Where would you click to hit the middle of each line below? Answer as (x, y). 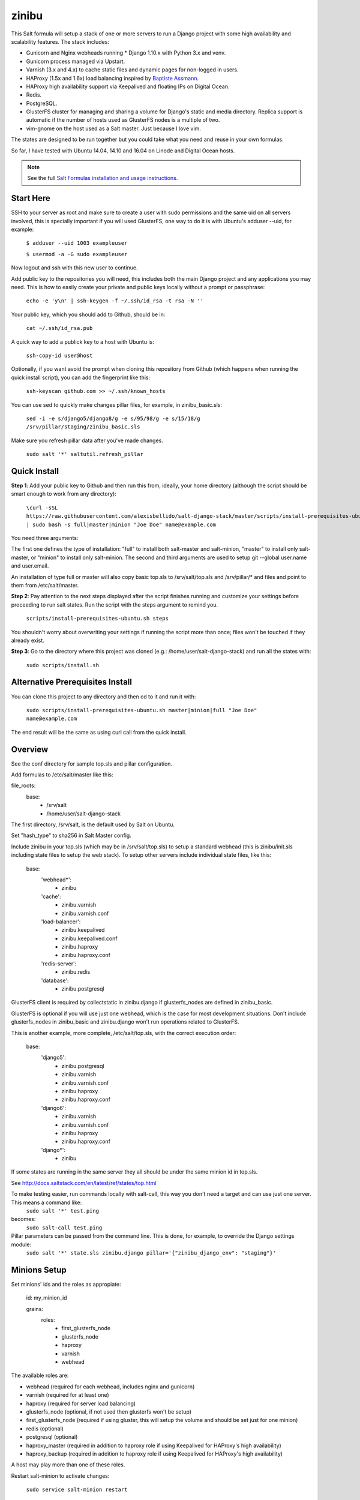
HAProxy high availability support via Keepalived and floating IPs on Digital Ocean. (128, 86)
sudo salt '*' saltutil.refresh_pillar (85, 454)
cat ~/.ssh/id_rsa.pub (59, 328)
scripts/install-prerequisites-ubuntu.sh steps (97, 619)
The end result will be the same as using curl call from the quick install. (99, 732)
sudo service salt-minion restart (77, 1490)
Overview (30, 749)
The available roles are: (40, 1375)
